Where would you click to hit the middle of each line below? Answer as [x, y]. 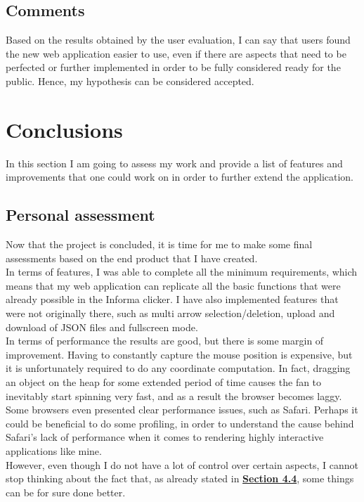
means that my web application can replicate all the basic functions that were [173, 285]
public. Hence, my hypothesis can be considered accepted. [130, 81]
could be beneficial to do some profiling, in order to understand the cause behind [180, 423]
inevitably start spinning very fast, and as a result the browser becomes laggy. [174, 395]
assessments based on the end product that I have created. [132, 258]
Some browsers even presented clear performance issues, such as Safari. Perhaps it [182, 410]
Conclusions [64, 129]
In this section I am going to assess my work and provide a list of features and [174, 163]
